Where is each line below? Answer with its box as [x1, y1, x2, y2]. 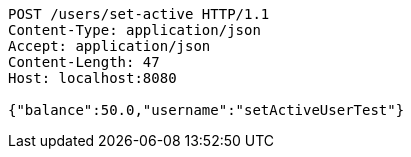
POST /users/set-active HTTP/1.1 [8, 6, 270, 22]
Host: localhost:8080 [8, 70, 177, 86]
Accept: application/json [8, 38, 211, 54]
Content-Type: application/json [8, 22, 261, 38]
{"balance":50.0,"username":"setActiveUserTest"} [8, 102, 405, 118]
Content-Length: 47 [8, 54, 160, 70]
